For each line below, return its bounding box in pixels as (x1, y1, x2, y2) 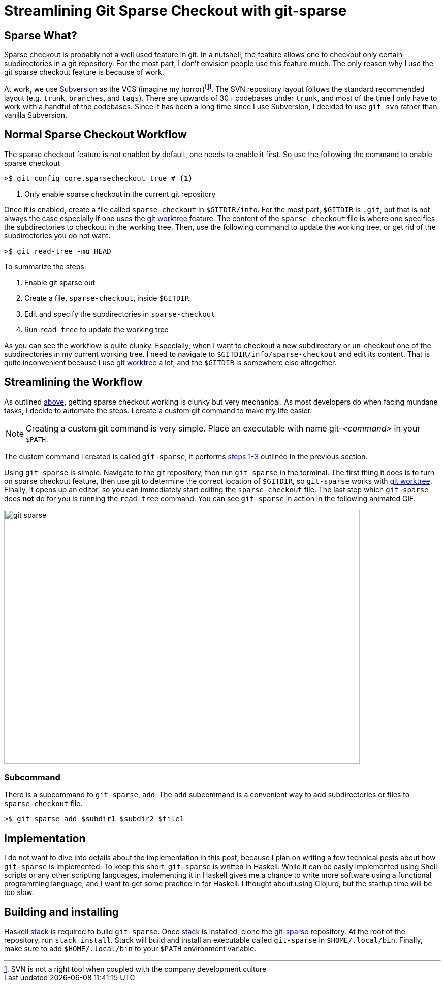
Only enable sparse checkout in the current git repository (24, 189, 216, 198)
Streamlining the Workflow (4, 376, 143, 389)
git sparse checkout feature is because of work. (4, 68, 164, 77)
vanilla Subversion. (4, 110, 67, 119)
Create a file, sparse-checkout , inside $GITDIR (24, 293, 189, 302)
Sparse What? (4, 28, 77, 42)
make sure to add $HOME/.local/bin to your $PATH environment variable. (4, 944, 257, 953)
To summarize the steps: (4, 262, 86, 271)
